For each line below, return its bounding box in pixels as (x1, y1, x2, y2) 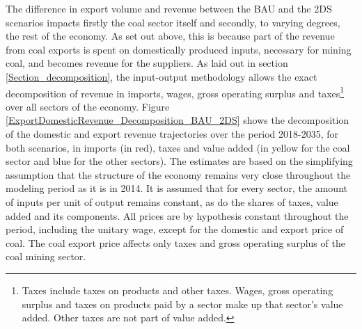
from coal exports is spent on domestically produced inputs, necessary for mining (6, 42, 352, 56)
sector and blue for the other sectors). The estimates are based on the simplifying (6, 154, 353, 168)
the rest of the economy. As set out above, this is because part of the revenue (6, 29, 335, 43)
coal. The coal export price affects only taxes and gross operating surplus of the (6, 235, 345, 250)
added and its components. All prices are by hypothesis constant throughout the (6, 208, 349, 223)
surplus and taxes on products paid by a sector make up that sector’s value (22, 296, 343, 311)
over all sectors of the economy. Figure (6, 99, 170, 113)
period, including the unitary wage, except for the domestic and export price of (6, 222, 344, 236)
